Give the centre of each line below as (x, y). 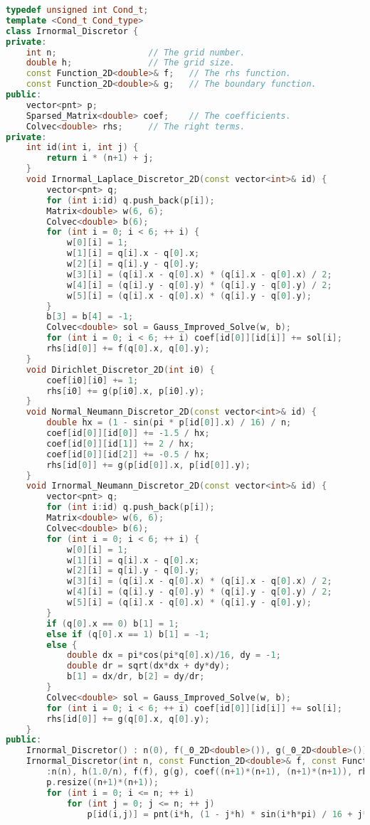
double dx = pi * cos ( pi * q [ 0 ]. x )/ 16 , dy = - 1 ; (174, 655)
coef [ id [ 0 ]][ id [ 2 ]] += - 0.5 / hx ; (128, 454)
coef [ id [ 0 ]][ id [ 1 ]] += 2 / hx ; (121, 443)
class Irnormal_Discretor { (72, 31)
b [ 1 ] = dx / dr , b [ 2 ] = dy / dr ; (136, 677)
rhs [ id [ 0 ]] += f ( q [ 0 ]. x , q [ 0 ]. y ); (128, 348)
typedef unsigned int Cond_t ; (77, 10)
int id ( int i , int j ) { (82, 148)
